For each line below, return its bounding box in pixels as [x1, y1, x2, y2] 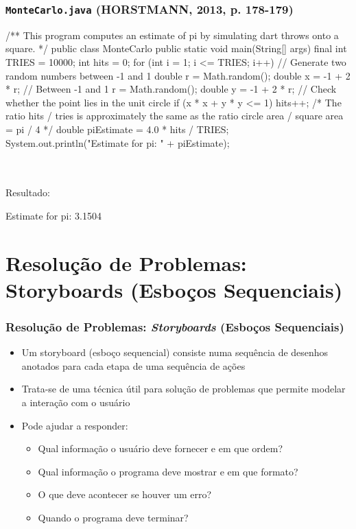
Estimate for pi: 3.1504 [5, 208, 102, 222]
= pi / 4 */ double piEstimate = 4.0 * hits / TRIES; [5, 121, 229, 136]
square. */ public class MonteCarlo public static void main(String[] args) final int [5, 41, 347, 56]
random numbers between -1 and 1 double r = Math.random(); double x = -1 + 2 [5, 68, 351, 82]
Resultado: [5, 185, 50, 200]
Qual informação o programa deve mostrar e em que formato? [38, 464, 298, 478]
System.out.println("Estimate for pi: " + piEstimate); [5, 135, 230, 150]
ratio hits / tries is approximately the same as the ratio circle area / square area [5, 108, 344, 123]
